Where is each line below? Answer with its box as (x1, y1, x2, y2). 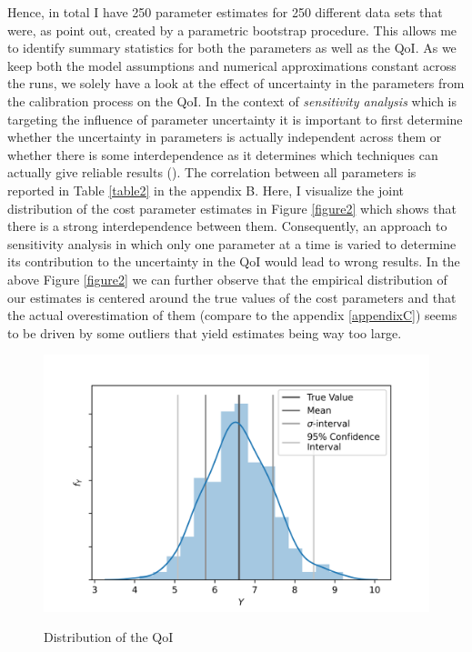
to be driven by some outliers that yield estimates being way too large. (7, 323, 402, 342)
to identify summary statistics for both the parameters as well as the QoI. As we (7, 38, 457, 57)
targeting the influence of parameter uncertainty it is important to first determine (7, 109, 463, 128)
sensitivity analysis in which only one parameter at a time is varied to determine (7, 234, 457, 253)
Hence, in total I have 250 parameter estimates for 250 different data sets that (7, 3, 443, 21)
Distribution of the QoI (44, 627, 174, 647)
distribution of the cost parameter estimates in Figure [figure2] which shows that (7, 198, 457, 217)
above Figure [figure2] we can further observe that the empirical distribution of (7, 269, 447, 288)
